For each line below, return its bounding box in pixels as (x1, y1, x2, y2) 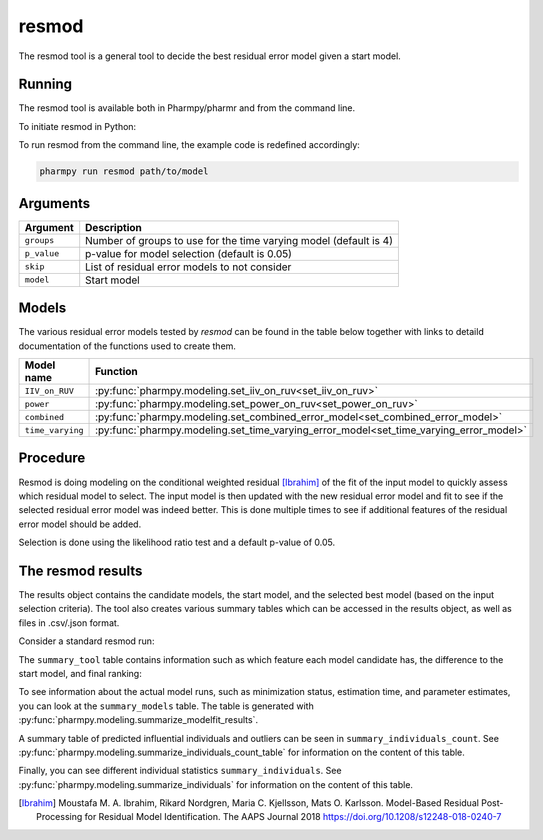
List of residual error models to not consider (85, 260, 292, 274)
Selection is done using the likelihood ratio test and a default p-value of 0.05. (18, 536, 336, 549)
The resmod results (18, 562, 143, 579)
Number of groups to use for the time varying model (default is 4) (85, 233, 394, 247)
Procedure (18, 450, 86, 467)
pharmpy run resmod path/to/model (39, 166, 209, 177)
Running (18, 76, 73, 93)
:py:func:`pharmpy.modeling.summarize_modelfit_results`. (18, 714, 259, 726)
